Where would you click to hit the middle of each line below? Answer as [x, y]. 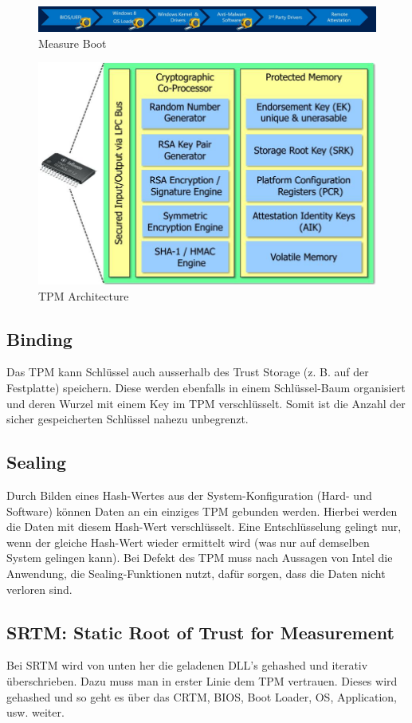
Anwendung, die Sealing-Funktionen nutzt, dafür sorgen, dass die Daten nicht [196, 573]
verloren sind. [39, 589]
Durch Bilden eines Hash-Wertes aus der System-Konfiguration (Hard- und [189, 495]
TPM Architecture [84, 295]
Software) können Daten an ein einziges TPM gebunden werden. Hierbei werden [202, 511]
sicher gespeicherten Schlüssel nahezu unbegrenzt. [128, 419]
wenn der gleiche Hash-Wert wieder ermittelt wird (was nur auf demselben [188, 542]
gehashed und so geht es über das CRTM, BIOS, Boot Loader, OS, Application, [202, 696]
